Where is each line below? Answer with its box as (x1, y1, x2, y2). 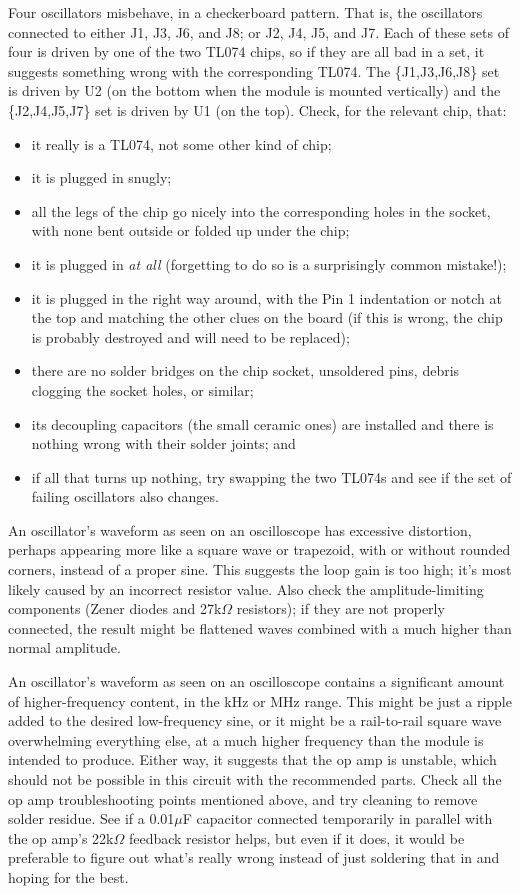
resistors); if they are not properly (236, 598, 445, 619)
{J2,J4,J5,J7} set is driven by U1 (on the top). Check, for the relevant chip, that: (8, 99, 507, 120)
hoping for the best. (8, 866, 129, 887)
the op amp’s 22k (8, 827, 114, 848)
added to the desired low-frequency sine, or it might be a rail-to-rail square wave (8, 710, 502, 731)
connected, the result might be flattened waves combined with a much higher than (8, 617, 512, 638)
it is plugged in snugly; (31, 167, 172, 188)
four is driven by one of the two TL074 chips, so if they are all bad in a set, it (8, 41, 485, 62)
